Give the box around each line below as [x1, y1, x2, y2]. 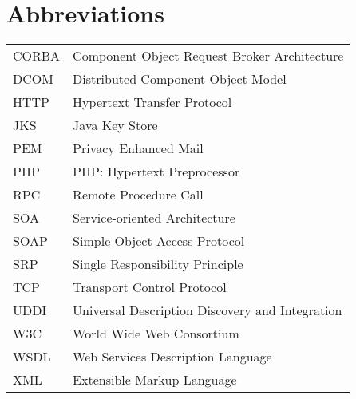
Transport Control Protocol [73, 278, 227, 297]
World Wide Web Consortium [73, 324, 239, 343]
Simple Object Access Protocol [73, 231, 245, 251]
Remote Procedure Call [73, 185, 204, 204]
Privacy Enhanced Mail [73, 139, 204, 158]
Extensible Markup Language [73, 370, 237, 389]
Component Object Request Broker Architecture [73, 46, 344, 65]
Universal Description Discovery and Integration [73, 301, 342, 320]
